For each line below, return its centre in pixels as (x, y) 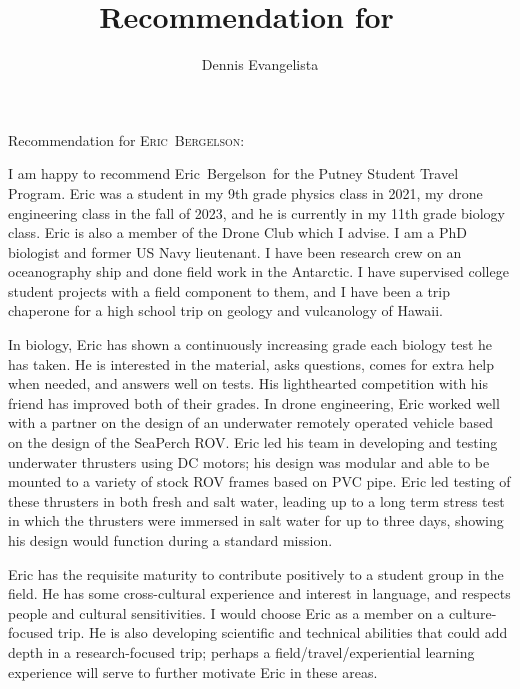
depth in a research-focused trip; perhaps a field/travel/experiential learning (241, 651)
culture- (472, 612)
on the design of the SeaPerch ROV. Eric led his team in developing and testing (253, 442)
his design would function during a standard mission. (170, 540)
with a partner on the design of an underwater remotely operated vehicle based (250, 422)
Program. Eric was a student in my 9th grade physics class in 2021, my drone (245, 192)
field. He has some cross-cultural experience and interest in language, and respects (259, 593)
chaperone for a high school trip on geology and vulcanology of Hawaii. (226, 310)
